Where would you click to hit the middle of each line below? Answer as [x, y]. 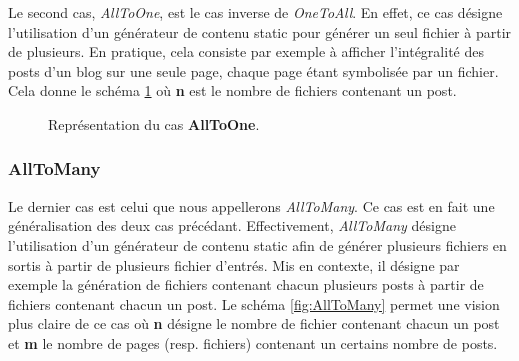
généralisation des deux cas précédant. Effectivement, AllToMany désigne [232, 225]
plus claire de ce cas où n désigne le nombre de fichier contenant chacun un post [254, 323]
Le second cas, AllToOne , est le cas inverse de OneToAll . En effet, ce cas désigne [255, 12]
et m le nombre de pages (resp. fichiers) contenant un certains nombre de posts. [253, 342]
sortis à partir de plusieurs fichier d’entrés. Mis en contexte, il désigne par [234, 264]
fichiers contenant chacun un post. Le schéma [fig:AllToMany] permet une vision [254, 303]
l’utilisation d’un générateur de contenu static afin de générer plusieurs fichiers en [257, 244]
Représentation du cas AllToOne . [154, 123]
